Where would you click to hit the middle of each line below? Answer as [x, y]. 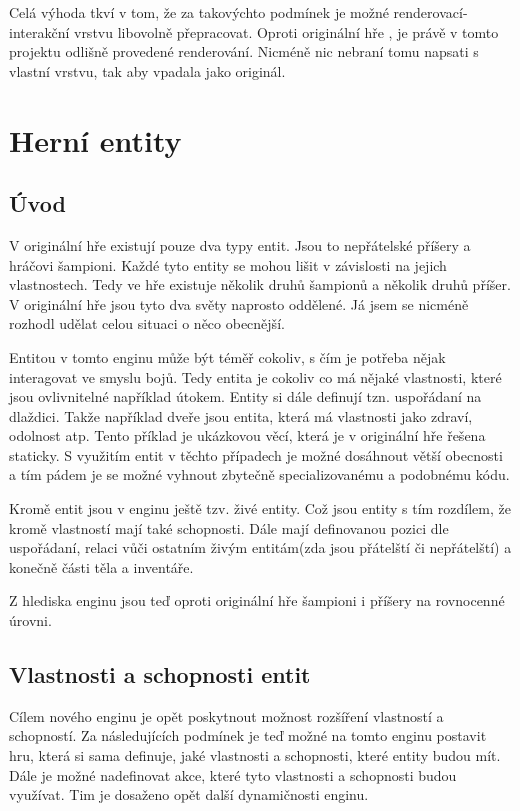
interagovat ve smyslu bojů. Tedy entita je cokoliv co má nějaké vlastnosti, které [255, 376]
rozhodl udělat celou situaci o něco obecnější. [147, 323]
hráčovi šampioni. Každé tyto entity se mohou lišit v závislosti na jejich [228, 264]
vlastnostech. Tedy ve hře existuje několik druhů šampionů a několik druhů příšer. [260, 284]
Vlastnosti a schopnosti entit [160, 674]
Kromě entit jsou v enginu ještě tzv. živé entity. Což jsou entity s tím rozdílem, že [260, 508]
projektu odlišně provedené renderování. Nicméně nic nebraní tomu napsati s [244, 51]
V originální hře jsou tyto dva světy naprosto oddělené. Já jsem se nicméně [239, 303]
